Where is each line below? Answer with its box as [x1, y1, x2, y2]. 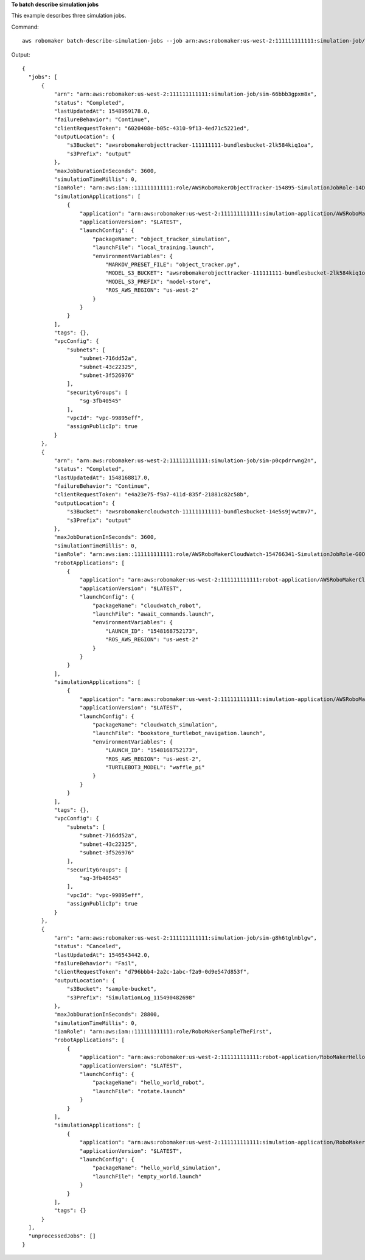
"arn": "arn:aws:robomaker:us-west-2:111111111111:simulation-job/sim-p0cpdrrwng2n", [54, 457, 318, 464]
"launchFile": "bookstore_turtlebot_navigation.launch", [92, 730, 266, 737]
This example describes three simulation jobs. [11, 12, 127, 19]
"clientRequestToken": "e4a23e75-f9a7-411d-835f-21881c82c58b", [54, 491, 250, 498]
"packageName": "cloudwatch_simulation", [92, 722, 218, 728]
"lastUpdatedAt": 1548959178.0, [54, 107, 151, 114]
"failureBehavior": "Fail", [54, 960, 138, 966]
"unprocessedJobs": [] [28, 1233, 96, 1239]
